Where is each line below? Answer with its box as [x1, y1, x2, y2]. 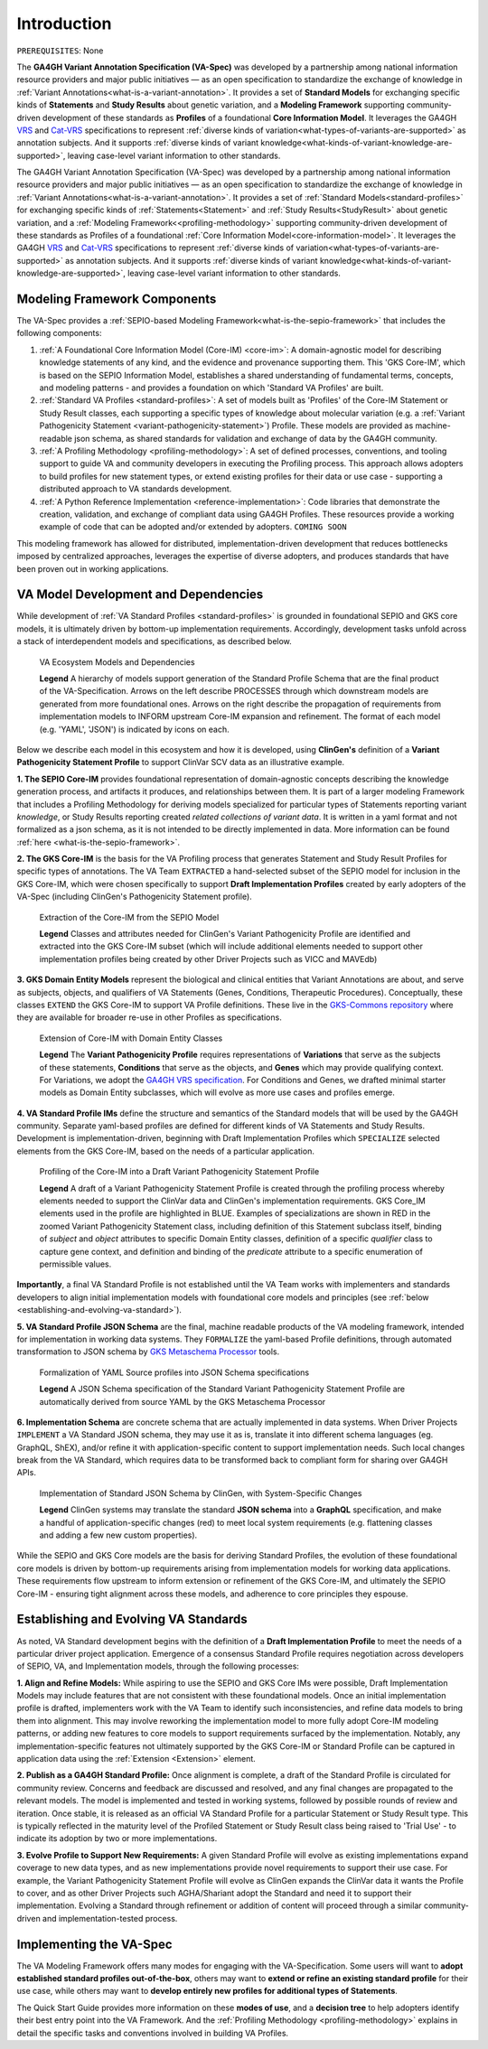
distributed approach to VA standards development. [39, 483, 232, 494]
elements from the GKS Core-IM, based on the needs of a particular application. [16, 1146, 315, 1156]
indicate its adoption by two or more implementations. [16, 1833, 218, 1844]
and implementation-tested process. [42, 1913, 178, 1923]
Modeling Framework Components [16, 292, 217, 306]
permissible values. [39, 1258, 112, 1269]
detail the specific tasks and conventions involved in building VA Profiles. [16, 2027, 289, 2038]
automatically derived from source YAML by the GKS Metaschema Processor [39, 1396, 326, 1407]
